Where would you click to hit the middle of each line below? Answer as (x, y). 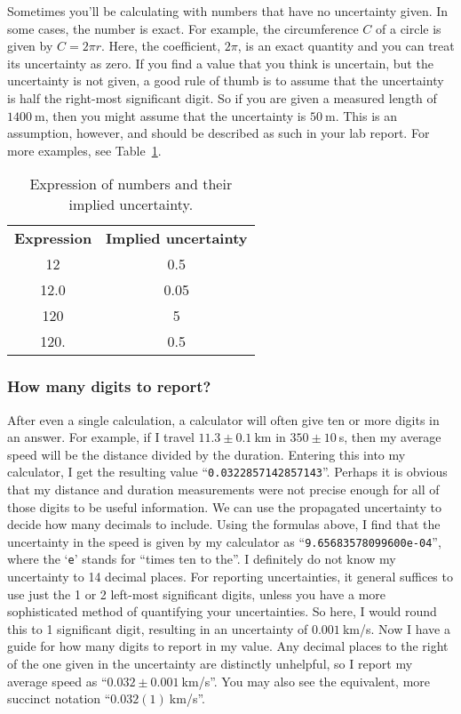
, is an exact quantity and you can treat (346, 46)
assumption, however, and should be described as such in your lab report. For (219, 133)
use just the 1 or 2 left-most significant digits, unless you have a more (197, 594)
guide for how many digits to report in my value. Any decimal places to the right (228, 646)
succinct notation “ (59, 698)
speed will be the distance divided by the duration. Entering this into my (207, 454)
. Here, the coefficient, (161, 46)
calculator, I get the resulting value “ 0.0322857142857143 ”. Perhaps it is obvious (227, 472)
